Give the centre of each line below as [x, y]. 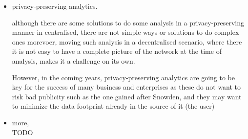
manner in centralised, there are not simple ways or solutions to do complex [125, 32]
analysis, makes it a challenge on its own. [73, 60]
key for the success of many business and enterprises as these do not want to [126, 87]
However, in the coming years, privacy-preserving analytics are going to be [124, 77]
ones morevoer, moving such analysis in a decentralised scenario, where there [127, 41]
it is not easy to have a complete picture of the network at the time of [117, 51]
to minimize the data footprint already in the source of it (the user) [113, 106]
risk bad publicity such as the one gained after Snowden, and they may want [127, 96]
